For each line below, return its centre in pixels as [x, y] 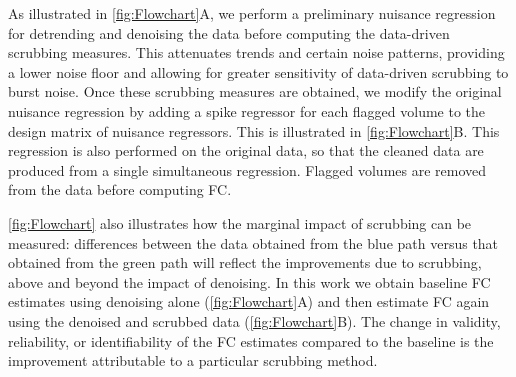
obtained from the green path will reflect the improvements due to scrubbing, [245, 262]
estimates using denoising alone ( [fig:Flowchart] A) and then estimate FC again [249, 301]
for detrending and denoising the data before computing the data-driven [229, 32]
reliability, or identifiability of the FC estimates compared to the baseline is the [251, 340]
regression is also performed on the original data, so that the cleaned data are [246, 150]
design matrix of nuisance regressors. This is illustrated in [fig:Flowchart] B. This [254, 130]
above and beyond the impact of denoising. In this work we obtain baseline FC [249, 281]
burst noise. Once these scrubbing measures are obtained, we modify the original [255, 91]
